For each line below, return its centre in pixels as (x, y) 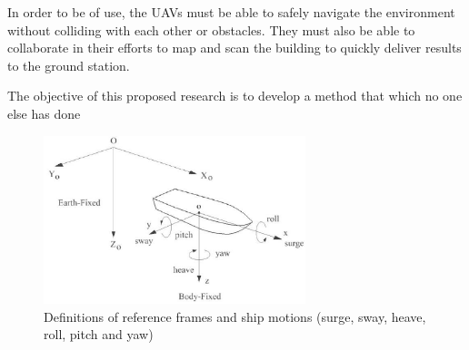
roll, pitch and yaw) (99, 334)
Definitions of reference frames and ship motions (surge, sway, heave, (235, 316)
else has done (44, 113)
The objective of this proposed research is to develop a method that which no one (235, 96)
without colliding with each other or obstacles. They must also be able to (211, 29)
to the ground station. (69, 65)
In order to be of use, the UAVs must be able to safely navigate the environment (231, 12)
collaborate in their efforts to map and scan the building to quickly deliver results (234, 48)
